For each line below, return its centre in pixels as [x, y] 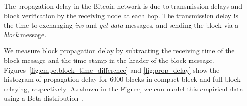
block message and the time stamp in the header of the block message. [109, 60]
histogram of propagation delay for [56, 79]
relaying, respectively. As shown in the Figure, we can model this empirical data [123, 88]
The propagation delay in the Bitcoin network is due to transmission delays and [123, 6]
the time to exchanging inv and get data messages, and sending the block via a [121, 25]
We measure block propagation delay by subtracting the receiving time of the [119, 51]
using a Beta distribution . [44, 98]
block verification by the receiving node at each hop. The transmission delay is [121, 15]
